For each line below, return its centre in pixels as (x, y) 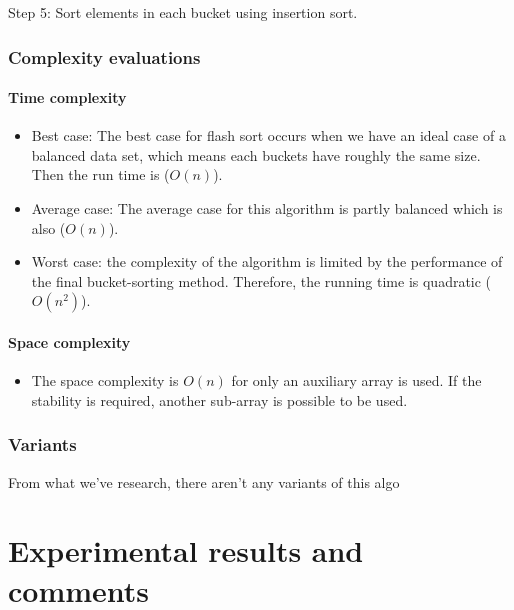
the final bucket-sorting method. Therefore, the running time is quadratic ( (261, 280)
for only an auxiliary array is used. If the (356, 380)
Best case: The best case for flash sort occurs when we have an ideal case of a (268, 135)
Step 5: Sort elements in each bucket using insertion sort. (183, 12)
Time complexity (67, 97)
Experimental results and (186, 550)
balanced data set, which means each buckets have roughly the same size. (256, 154)
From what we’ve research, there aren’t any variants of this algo (204, 481)
